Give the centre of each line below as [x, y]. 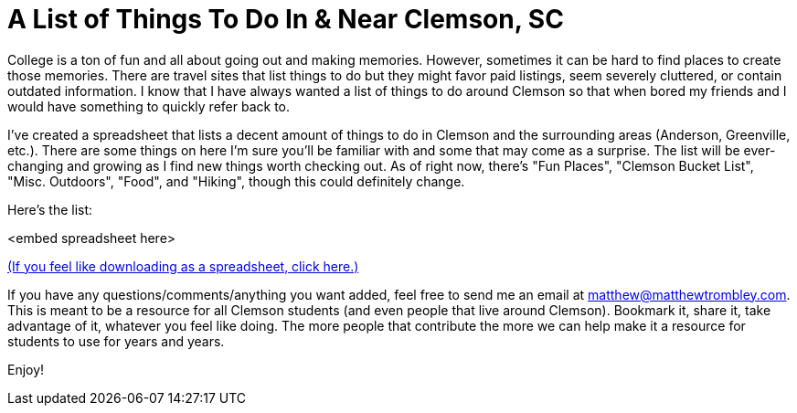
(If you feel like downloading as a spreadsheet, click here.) [183, 266]
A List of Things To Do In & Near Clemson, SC [286, 19]
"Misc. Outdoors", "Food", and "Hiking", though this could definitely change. [236, 181]
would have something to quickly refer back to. [149, 106]
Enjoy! [26, 369]
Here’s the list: [50, 209]
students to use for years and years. [116, 341]
